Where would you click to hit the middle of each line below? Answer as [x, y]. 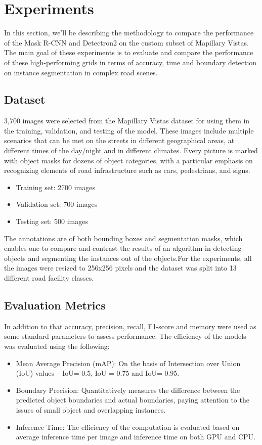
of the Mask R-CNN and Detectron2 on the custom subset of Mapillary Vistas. [126, 42]
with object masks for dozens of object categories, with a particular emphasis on [128, 160]
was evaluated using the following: [57, 346]
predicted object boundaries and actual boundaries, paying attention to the [133, 400]
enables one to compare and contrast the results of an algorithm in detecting [123, 248]
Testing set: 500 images [52, 221]
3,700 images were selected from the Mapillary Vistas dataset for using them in [127, 121]
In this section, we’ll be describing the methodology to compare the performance [129, 33]
